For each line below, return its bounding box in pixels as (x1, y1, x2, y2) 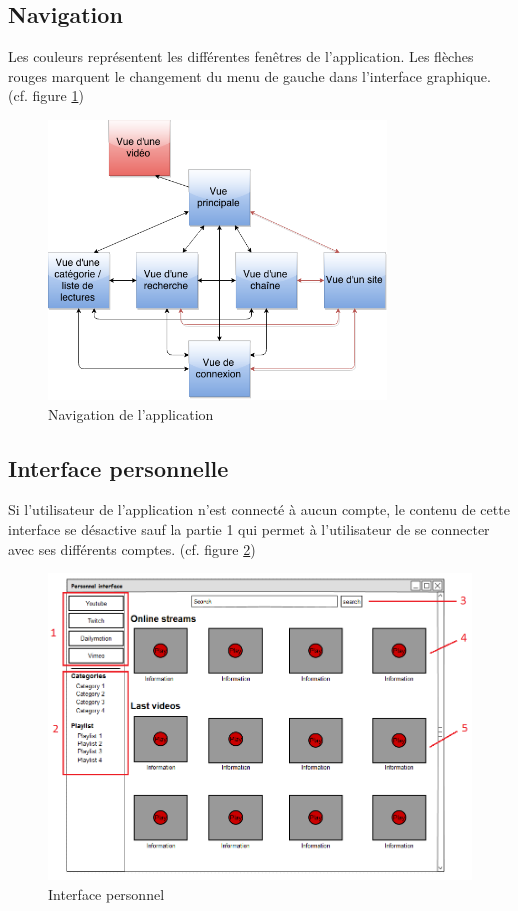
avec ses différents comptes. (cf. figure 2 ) (8, 538, 256, 559)
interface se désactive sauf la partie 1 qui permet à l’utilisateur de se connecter (8, 519, 490, 540)
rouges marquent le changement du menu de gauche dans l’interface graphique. (8, 65, 491, 86)
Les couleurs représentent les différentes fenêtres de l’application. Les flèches (8, 46, 474, 67)
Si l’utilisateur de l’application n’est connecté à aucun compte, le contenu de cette (8, 499, 510, 520)
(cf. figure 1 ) (8, 85, 84, 106)
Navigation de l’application (48, 403, 214, 424)
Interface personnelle (8, 452, 229, 483)
